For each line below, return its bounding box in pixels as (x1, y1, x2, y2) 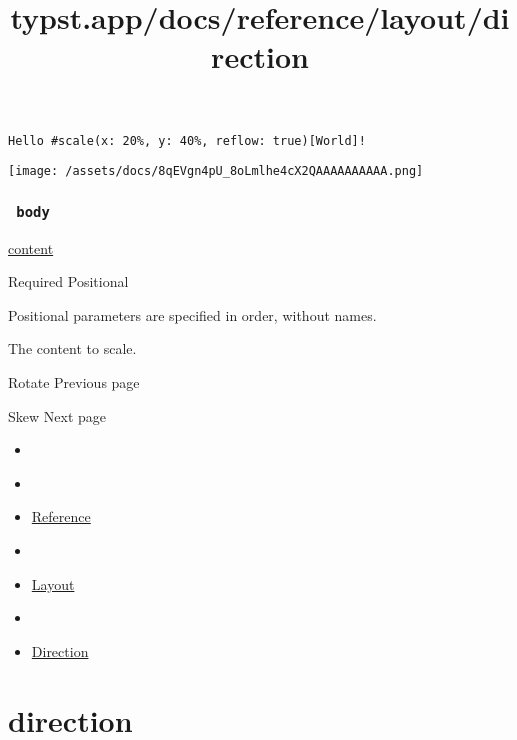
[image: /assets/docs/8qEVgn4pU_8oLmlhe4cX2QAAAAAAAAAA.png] (8, 164, 424, 179)
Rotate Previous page (8, 372, 140, 393)
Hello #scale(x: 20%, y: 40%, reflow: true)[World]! (8, 133, 366, 148)
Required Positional (8, 271, 129, 292)
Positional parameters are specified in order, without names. (8, 304, 377, 325)
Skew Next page (8, 405, 106, 426)
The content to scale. (8, 338, 137, 359)
